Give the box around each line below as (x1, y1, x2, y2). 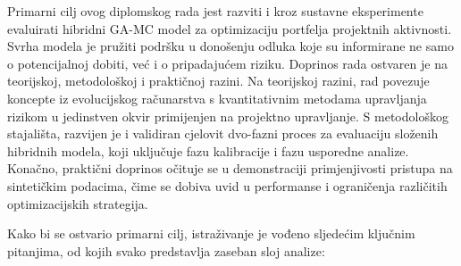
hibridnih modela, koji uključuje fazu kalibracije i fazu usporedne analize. (7, 141, 409, 160)
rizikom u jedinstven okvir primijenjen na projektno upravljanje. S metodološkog (7, 106, 448, 125)
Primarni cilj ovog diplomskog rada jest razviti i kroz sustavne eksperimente (7, 2, 423, 20)
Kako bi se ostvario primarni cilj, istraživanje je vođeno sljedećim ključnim (7, 224, 415, 243)
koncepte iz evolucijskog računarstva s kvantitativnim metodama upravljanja (7, 88, 427, 107)
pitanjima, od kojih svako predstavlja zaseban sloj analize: (7, 241, 325, 260)
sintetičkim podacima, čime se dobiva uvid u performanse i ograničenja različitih (7, 176, 448, 195)
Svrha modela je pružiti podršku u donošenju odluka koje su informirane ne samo (7, 37, 454, 55)
